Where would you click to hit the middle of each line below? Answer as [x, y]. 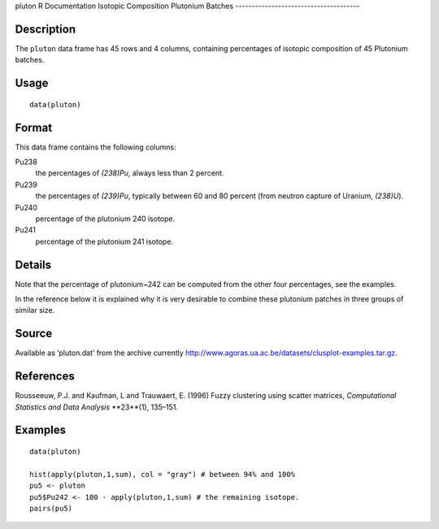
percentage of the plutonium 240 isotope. [105, 219]
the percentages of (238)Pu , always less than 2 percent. [130, 173]
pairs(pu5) [51, 508]
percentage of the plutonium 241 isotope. [104, 241]
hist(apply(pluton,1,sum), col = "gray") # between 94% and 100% [163, 474]
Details [33, 264]
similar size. [35, 310]
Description [46, 29]
